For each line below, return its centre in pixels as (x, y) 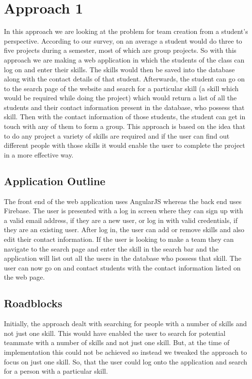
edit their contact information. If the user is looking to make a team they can (119, 239)
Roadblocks (33, 303)
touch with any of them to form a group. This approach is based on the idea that (125, 126)
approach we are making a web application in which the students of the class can (124, 59)
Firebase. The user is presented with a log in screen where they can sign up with (124, 211)
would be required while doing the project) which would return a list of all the (120, 98)
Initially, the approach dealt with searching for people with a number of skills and (126, 324)
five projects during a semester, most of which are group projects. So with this (120, 50)
